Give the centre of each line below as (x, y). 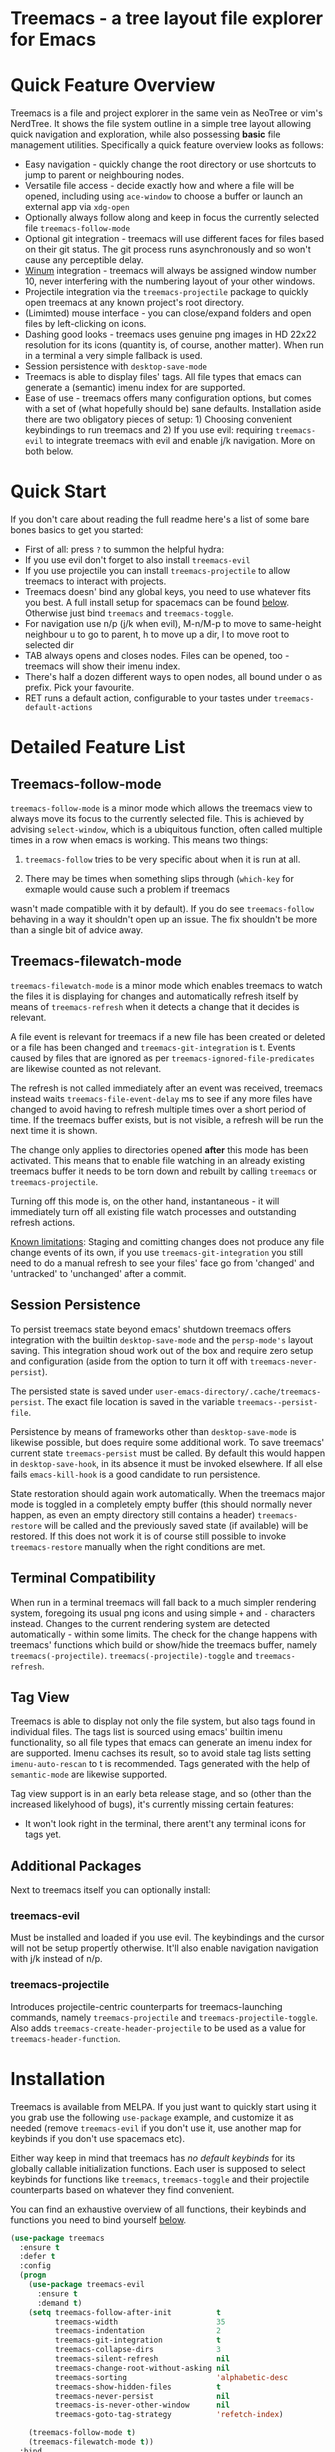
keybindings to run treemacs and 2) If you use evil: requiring (148, 430)
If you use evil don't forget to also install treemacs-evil (137, 560)
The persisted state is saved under (81, 1391)
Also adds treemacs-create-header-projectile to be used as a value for (158, 2028)
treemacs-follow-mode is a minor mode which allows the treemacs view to (161, 808)
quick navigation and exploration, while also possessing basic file (145, 134)
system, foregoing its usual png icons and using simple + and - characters (163, 1613)
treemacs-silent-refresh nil (142, 2359)
